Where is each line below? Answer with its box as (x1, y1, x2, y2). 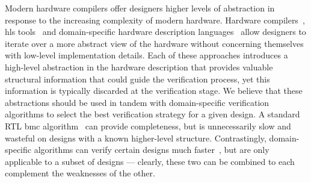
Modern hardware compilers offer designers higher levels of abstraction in (5, 2, 275, 14)
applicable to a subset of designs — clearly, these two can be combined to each (5, 155, 295, 167)
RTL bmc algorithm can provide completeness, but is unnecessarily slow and (5, 119, 291, 132)
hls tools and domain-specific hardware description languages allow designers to (5, 25, 306, 38)
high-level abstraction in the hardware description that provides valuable (5, 60, 273, 73)
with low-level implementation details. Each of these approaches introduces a (5, 49, 288, 61)
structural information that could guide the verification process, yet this (5, 72, 270, 85)
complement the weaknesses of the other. (5, 167, 155, 179)
